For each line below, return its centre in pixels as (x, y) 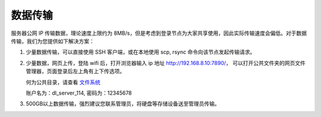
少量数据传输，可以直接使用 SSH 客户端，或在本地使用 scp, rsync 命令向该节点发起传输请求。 (141, 52)
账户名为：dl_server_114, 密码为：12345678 (79, 93)
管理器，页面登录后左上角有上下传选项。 (75, 71)
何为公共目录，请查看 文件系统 (63, 82)
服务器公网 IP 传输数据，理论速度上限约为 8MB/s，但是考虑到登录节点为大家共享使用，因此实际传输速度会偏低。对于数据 (159, 33)
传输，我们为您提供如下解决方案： (53, 41)
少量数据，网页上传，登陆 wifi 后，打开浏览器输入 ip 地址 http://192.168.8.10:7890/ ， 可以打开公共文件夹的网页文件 (166, 63)
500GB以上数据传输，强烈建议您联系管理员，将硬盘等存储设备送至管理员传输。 (123, 104)
